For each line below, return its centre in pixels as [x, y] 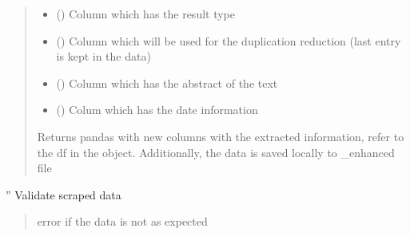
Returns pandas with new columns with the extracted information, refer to [221, 136]
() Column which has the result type [146, 14]
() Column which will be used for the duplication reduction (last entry [229, 40]
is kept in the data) [103, 56]
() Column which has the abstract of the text [167, 83]
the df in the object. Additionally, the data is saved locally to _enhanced [216, 152]
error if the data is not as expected [122, 221]
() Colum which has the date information [157, 110]
